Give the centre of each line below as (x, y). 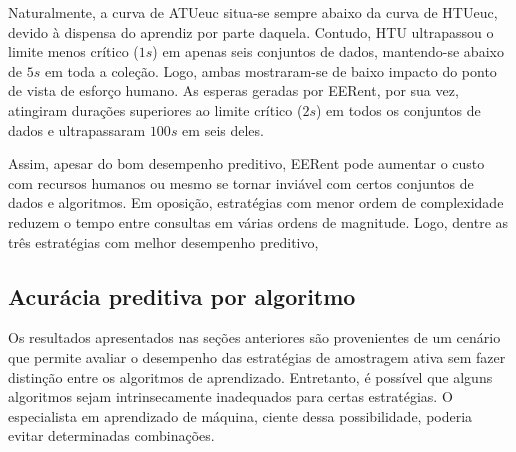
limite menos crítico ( (73, 51)
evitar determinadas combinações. (111, 435)
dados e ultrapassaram (77, 129)
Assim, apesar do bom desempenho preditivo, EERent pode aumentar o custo (246, 163)
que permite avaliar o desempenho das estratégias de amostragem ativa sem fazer (257, 356)
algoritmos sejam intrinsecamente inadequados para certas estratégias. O (230, 396)
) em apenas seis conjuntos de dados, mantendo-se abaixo (328, 51)
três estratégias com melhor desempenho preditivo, (163, 241)
